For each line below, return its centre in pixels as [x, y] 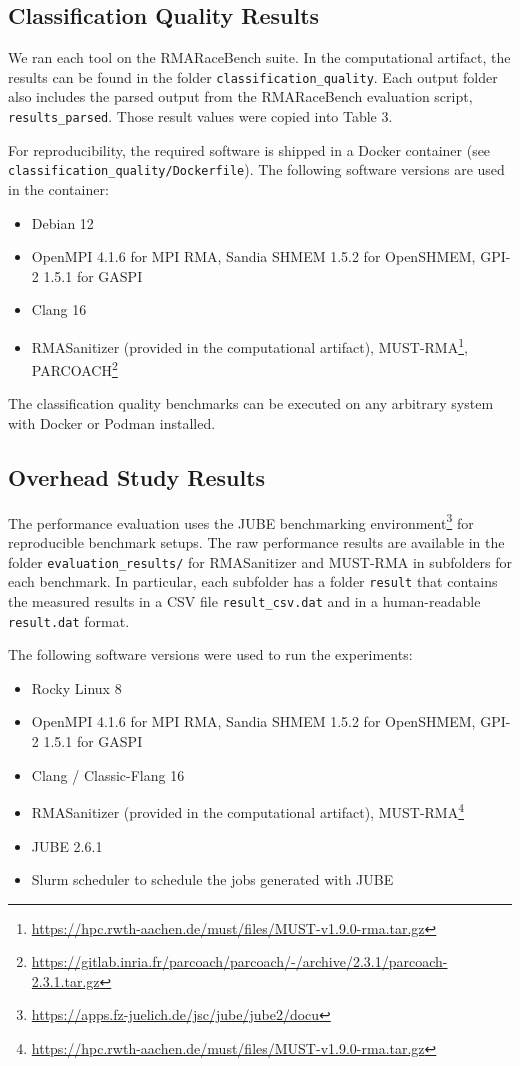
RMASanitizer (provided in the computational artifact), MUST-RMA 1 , [249, 345]
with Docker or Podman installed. [112, 423]
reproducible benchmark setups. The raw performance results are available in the [256, 542]
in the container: [58, 188]
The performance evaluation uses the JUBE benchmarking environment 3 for [241, 521]
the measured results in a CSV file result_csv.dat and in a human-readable [244, 600]
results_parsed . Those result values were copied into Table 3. [200, 116]
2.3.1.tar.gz [65, 980]
